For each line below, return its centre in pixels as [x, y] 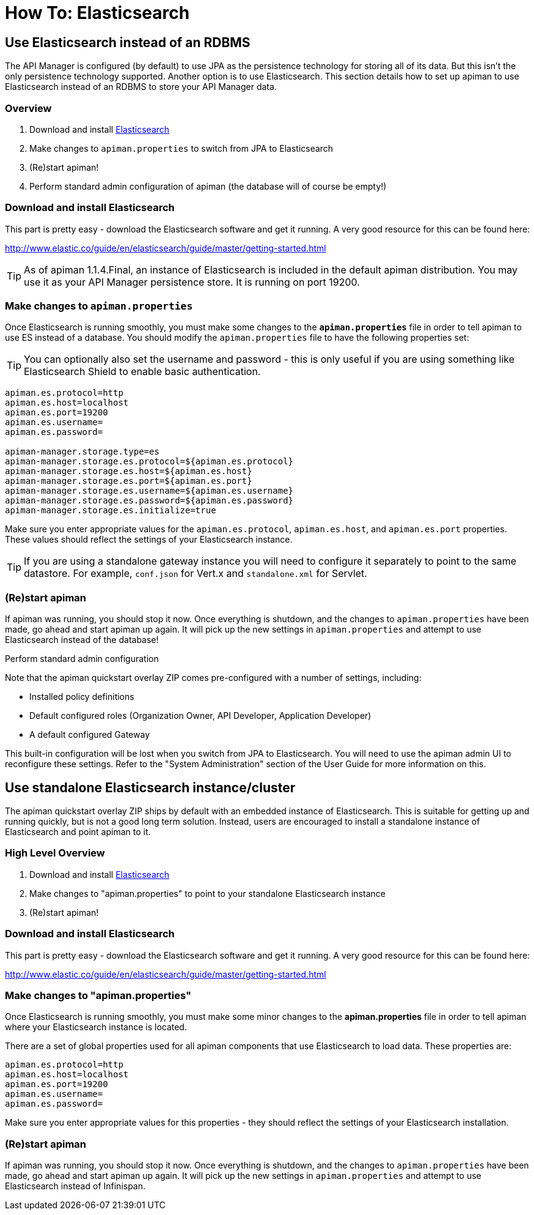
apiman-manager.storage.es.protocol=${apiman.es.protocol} [149, 462]
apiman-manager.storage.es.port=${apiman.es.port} [129, 481]
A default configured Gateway [90, 735]
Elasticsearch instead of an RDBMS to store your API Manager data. [141, 87]
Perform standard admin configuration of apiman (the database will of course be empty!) [208, 186]
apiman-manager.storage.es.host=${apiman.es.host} [129, 471]
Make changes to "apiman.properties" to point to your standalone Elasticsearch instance [207, 893]
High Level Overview [55, 853]
